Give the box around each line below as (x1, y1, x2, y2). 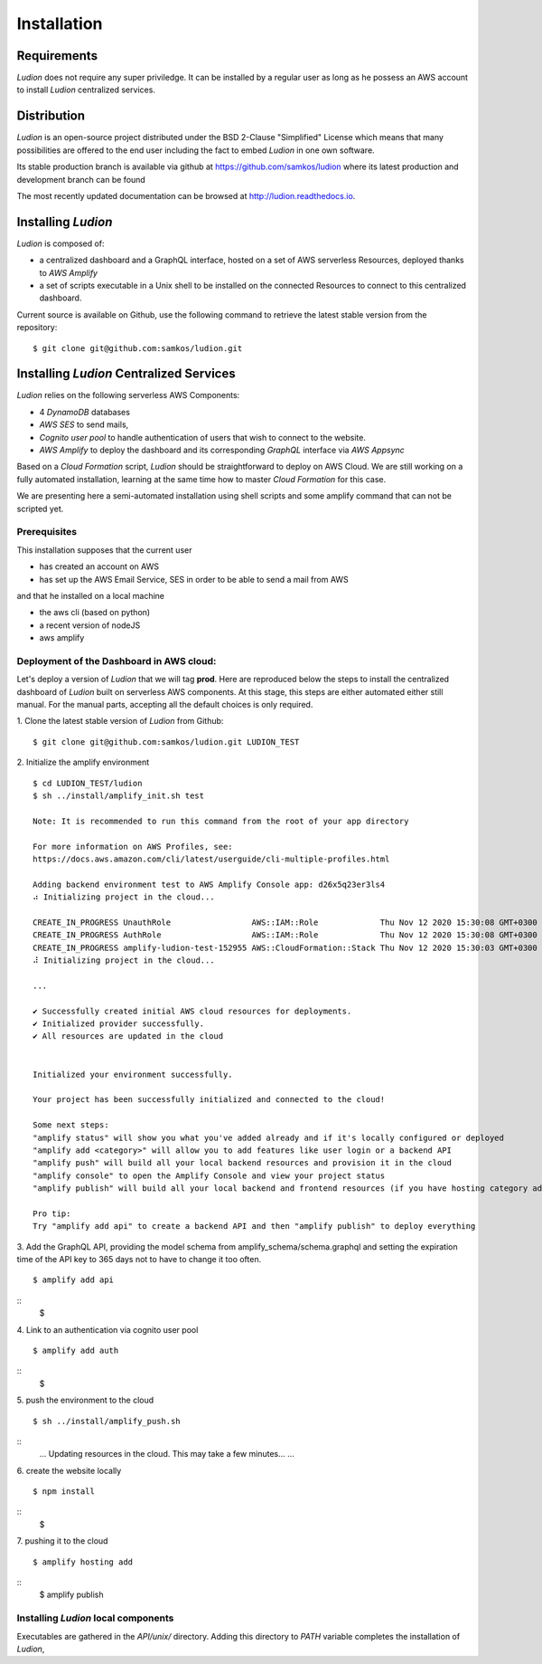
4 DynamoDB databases (39, 406, 131, 417)
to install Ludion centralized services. (16, 84, 155, 95)
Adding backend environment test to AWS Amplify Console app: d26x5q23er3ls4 (33, 879, 386, 889)
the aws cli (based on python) (39, 607, 151, 618)
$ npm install (33, 1487, 95, 1497)
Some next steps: (33, 1120, 109, 1130)
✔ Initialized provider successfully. (33, 1018, 205, 1029)
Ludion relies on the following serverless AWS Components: (16, 390, 240, 401)
